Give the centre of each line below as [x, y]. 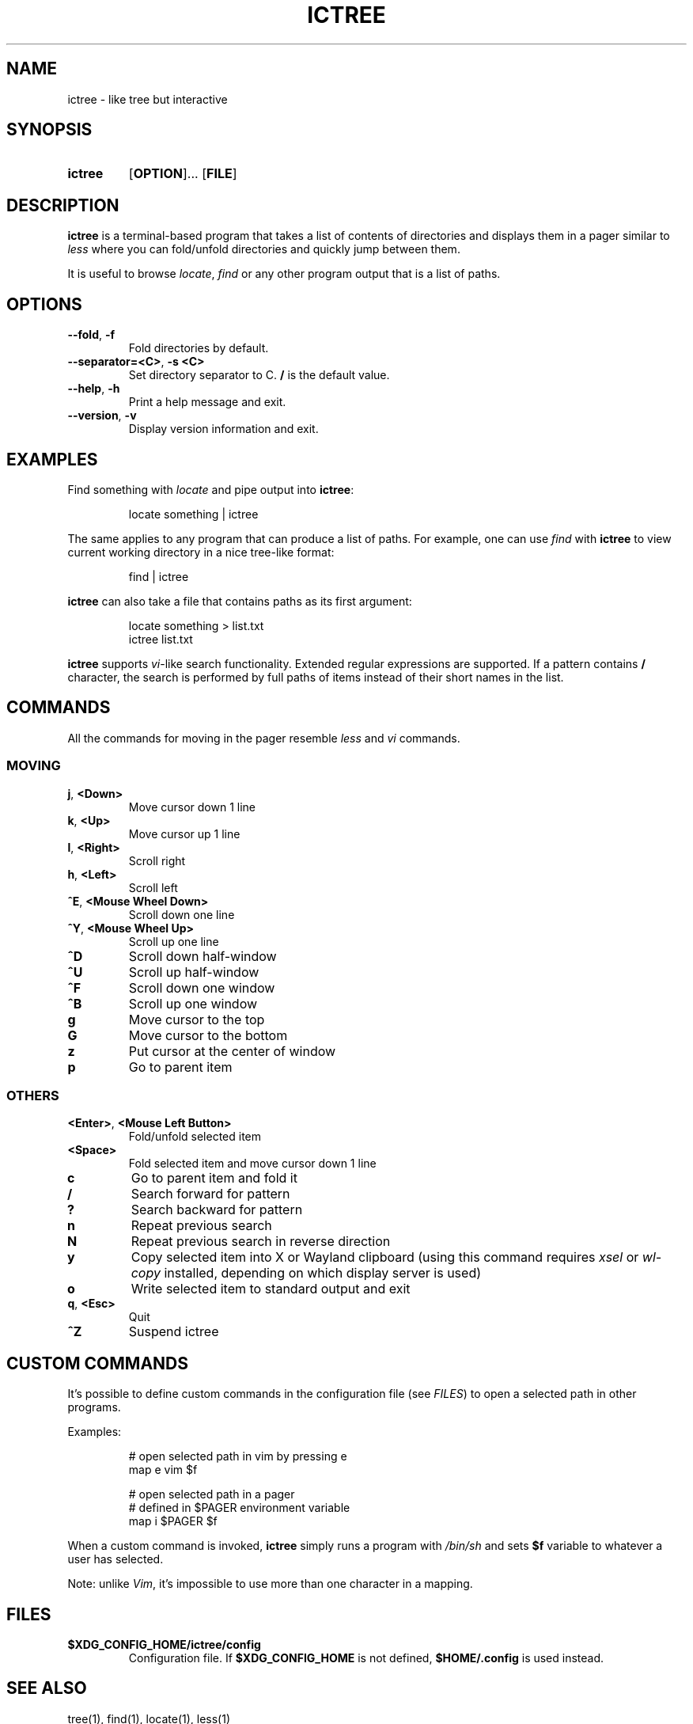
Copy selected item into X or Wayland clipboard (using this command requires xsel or [385, 1257]
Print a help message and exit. [207, 402]
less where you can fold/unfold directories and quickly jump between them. [264, 249]
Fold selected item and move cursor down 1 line [252, 1164]
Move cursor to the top [197, 1019]
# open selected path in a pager [212, 1494]
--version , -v [102, 416]
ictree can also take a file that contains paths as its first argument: [240, 601]
